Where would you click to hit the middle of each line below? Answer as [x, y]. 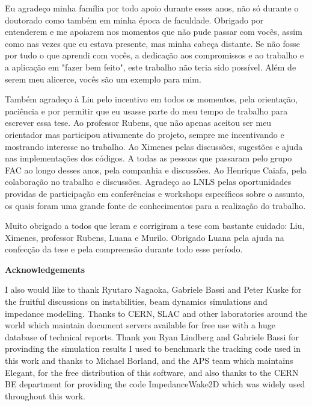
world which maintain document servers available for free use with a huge [140, 325]
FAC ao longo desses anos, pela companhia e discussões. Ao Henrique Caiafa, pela [156, 170]
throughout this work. [45, 395]
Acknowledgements [45, 269]
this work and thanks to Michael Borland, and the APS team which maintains [149, 361]
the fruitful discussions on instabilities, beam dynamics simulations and [136, 301]
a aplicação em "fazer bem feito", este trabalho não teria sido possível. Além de [151, 67]
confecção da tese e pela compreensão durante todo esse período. [124, 249]
